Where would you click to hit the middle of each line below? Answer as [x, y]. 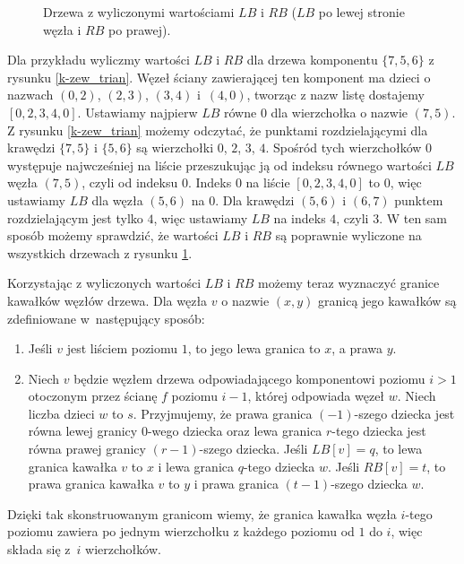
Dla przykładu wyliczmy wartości [99, 60]
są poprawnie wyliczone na [348, 235]
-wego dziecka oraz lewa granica [235, 431]
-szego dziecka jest [404, 413]
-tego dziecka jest [379, 431]
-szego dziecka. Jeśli [253, 449]
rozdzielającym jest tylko [75, 217]
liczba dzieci [61, 413]
